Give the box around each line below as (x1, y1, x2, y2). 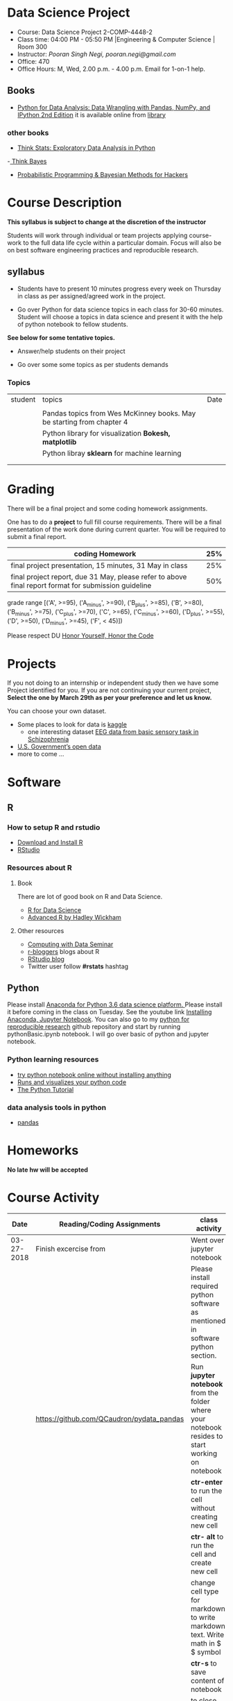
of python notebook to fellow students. (17, 320, 128, 328)
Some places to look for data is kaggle (17, 720, 127, 729)
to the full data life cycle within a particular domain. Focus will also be (23, 238, 222, 247)
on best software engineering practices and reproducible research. (7, 246, 199, 254)
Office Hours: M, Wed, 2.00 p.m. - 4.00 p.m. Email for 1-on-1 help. (17, 65, 206, 73)
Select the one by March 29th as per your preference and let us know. (7, 694, 212, 702)
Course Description (7, 195, 122, 211)
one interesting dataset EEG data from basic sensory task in (27, 728, 199, 736)
